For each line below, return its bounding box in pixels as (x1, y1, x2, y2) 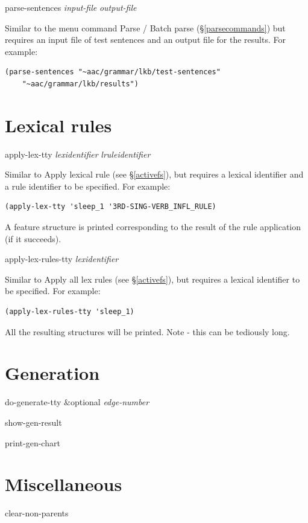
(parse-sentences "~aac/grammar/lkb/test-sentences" (5, 68, 221, 77)
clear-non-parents (5, 507, 69, 519)
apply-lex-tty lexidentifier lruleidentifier (5, 147, 151, 160)
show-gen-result (5, 416, 62, 428)
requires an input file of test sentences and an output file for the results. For (5, 33, 286, 46)
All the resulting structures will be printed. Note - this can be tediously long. (5, 325, 290, 338)
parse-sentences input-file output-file (5, 1, 137, 13)
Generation (5, 361, 100, 385)
